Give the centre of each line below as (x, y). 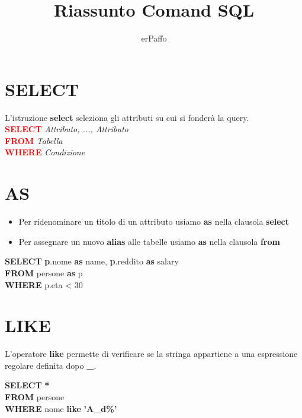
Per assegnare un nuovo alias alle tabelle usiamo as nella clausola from (149, 241)
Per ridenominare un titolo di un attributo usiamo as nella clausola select (154, 221)
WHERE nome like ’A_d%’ (61, 408)
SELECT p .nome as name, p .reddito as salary (92, 261)
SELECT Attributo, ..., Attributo (67, 129)
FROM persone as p (44, 272)
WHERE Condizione (45, 152)
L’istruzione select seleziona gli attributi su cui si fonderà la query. (127, 117)
